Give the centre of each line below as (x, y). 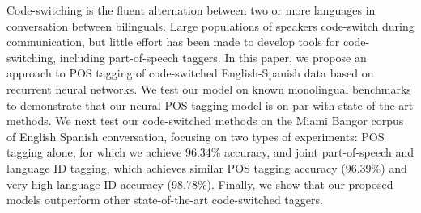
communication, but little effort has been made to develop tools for (173, 42)
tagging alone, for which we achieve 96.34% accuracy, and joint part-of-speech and (210, 152)
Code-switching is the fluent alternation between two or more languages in (191, 10)
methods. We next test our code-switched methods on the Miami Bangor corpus (205, 121)
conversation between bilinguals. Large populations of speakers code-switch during (210, 25)
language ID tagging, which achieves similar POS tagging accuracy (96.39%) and (207, 167)
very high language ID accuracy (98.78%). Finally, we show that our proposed (200, 184)
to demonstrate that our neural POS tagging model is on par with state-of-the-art (210, 104)
